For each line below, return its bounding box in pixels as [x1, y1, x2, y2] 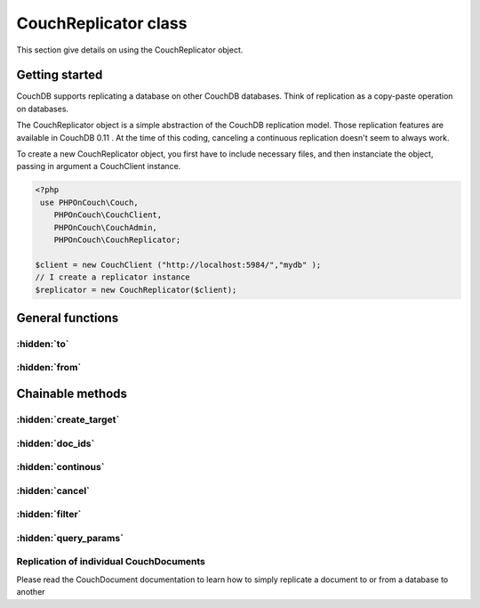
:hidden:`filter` [16, 508, 82, 521]
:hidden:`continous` [16, 461, 105, 474]
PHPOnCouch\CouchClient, [53, 210, 163, 220]
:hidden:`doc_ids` [16, 437, 95, 450]
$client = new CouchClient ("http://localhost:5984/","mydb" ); [35, 259, 322, 270]
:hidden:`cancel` [16, 484, 91, 497]
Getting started [16, 68, 103, 83]
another [16, 587, 45, 597]
